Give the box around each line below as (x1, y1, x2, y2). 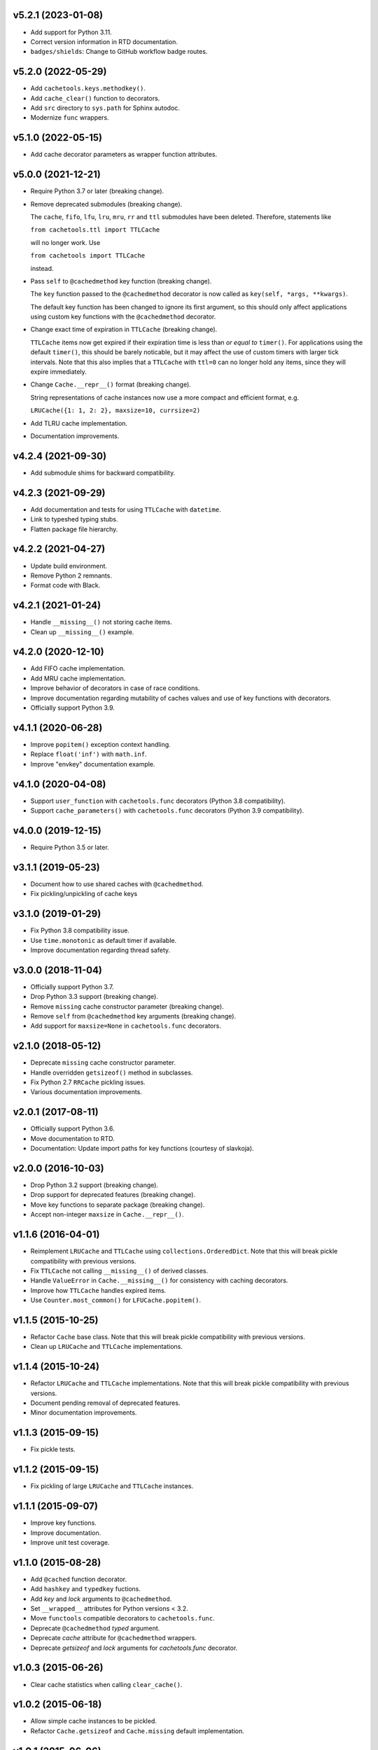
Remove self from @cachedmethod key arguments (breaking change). (30, 1012, 237, 1020)
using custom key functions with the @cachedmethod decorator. (30, 312, 216, 321)
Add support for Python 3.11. (30, 28, 112, 36)
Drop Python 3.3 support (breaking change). (30, 993, 159, 1001)
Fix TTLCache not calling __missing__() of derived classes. (30, 1266, 209, 1275)
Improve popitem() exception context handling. (30, 740, 171, 748)
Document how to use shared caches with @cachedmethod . (30, 879, 204, 888)
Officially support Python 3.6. (30, 1124, 115, 1133)
